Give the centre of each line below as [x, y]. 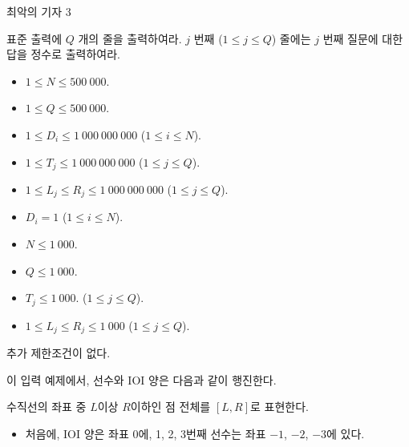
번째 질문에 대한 [363, 38]
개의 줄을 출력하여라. [130, 38]
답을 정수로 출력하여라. [64, 54]
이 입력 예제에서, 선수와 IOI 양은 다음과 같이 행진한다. [142, 379]
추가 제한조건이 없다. [59, 353]
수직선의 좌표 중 [47, 407]
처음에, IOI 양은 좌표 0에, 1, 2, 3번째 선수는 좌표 [146, 433]
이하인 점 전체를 [170, 407]
